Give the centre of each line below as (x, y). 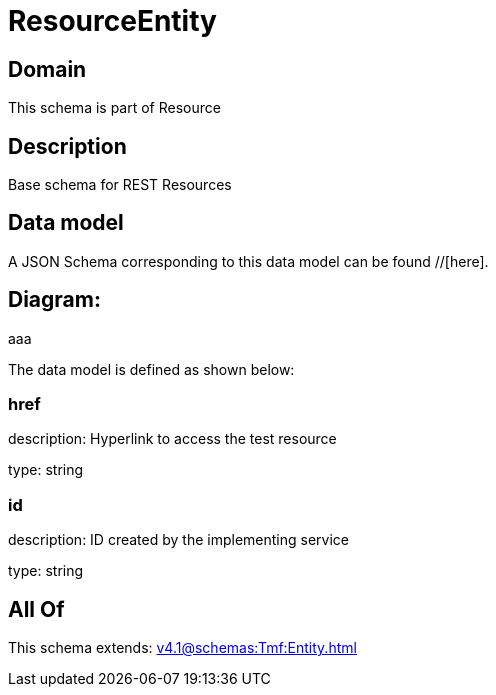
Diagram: (54, 300)
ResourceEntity (112, 21)
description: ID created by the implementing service (178, 540)
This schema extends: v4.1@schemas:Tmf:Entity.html (182, 648)
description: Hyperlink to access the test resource (172, 439)
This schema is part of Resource (114, 108)
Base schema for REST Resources (120, 185)
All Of (36, 609)
